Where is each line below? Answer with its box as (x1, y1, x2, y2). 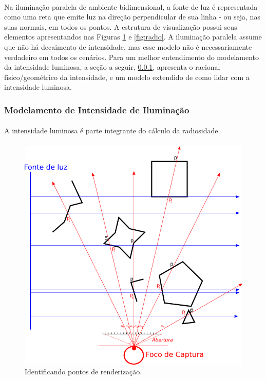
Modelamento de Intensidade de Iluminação (4, 103, 189, 116)
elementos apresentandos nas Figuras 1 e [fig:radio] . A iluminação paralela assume (4, 31, 262, 42)
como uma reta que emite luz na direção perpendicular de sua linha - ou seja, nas (4, 11, 260, 22)
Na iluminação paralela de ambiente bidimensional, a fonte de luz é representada (4, 1, 258, 12)
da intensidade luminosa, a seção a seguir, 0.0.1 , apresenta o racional (4, 62, 220, 72)
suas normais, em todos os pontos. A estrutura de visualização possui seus (4, 21, 237, 32)
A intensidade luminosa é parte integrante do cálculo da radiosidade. (4, 125, 220, 136)
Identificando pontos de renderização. (25, 366, 142, 377)
